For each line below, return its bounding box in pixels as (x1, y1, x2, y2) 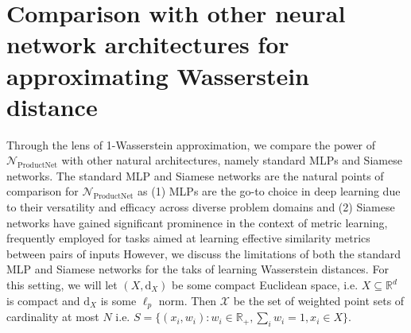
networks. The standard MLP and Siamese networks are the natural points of (6, 167, 384, 184)
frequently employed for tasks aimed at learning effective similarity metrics (6, 230, 370, 246)
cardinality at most (6, 308, 99, 325)
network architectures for (6, 28, 289, 60)
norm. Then (158, 292, 217, 308)
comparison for (6, 183, 79, 199)
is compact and (6, 292, 80, 308)
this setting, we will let (6, 277, 118, 293)
